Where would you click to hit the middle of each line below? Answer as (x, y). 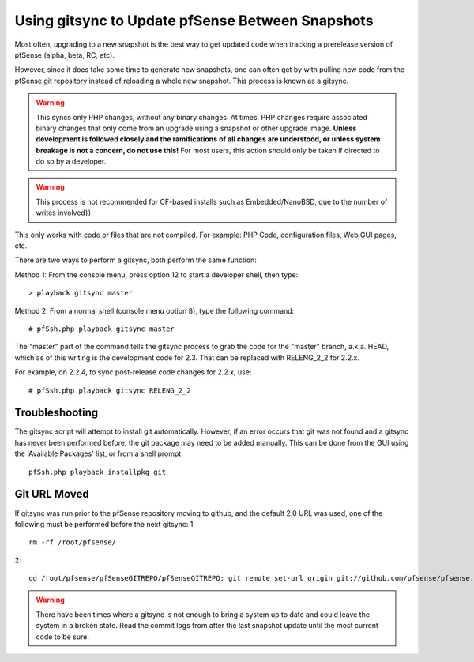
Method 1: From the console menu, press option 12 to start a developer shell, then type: (156, 275)
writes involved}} (64, 213)
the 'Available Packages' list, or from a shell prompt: (99, 453)
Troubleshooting (56, 413)
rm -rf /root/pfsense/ (73, 542)
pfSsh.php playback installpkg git (98, 472)
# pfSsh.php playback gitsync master (102, 329)
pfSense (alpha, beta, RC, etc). (64, 55)
